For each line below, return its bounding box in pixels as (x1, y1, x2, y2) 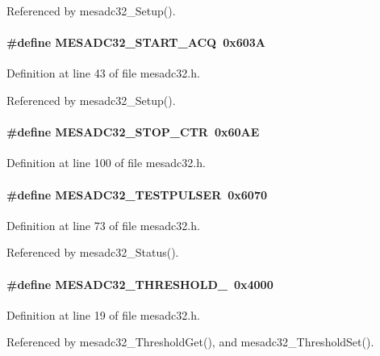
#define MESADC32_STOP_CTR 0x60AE (6, 124, 260, 140)
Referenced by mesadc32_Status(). (6, 244, 179, 261)
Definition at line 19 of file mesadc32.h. (6, 306, 200, 323)
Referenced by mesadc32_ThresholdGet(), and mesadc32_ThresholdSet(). (6, 333, 374, 350)
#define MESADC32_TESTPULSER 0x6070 (6, 186, 268, 203)
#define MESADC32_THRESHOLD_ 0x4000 (6, 275, 274, 292)
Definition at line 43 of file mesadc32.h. (6, 65, 200, 82)
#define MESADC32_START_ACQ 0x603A (6, 34, 266, 51)
